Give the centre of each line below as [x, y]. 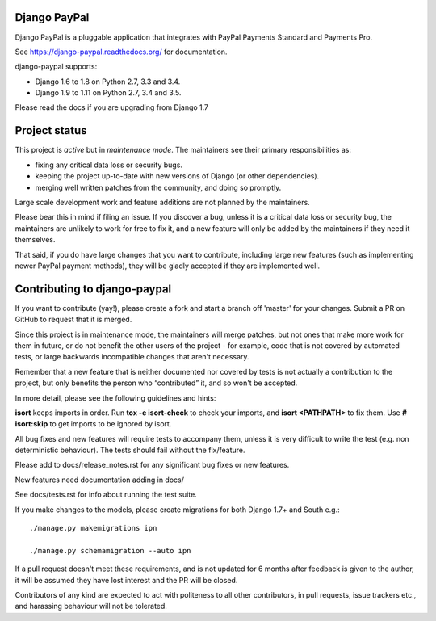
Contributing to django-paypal [93, 289]
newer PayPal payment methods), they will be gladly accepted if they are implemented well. [168, 266]
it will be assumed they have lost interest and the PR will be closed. [126, 580]
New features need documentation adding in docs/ [100, 480]
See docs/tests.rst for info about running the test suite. [106, 495]
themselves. [35, 240]
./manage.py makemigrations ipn [93, 528]
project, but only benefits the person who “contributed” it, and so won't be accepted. [156, 383]
